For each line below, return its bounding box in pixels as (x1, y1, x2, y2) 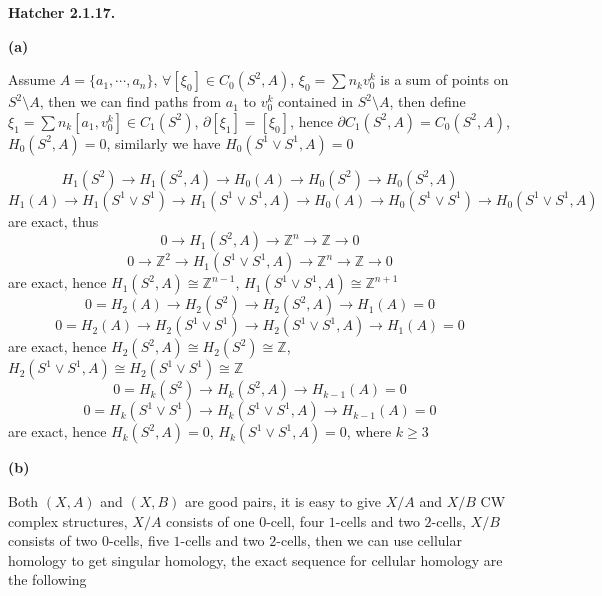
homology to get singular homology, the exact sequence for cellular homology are (8, 549, 503, 570)
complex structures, (8, 510, 128, 531)
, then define (389, 91, 466, 112)
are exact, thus (8, 210, 99, 231)
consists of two (8, 530, 98, 551)
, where (346, 421, 392, 442)
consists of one (166, 510, 255, 531)
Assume (8, 69, 56, 90)
